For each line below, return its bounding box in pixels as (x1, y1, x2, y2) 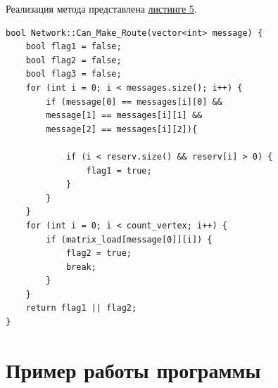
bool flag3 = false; (25, 69, 122, 79)
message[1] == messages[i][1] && (46, 110, 203, 121)
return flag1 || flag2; (25, 303, 137, 313)
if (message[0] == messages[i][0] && (46, 96, 222, 107)
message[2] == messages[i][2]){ (46, 124, 198, 134)
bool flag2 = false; (25, 55, 122, 65)
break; (65, 261, 96, 272)
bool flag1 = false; (25, 41, 122, 52)
